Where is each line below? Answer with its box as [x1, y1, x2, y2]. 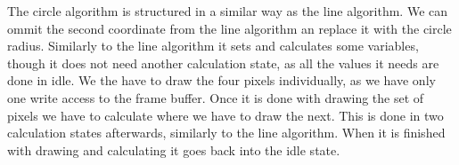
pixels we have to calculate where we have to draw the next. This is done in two [7, 106, 444, 124]
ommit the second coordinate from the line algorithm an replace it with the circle [7, 19, 452, 37]
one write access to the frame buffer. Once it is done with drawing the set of [7, 88, 424, 106]
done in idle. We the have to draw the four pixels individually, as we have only [7, 71, 436, 90]
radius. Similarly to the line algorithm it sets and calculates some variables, [7, 36, 419, 55]
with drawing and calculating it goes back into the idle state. [7, 140, 340, 159]
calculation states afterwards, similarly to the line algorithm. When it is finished [7, 123, 446, 142]
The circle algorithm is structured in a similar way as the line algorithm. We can [7, 2, 448, 20]
